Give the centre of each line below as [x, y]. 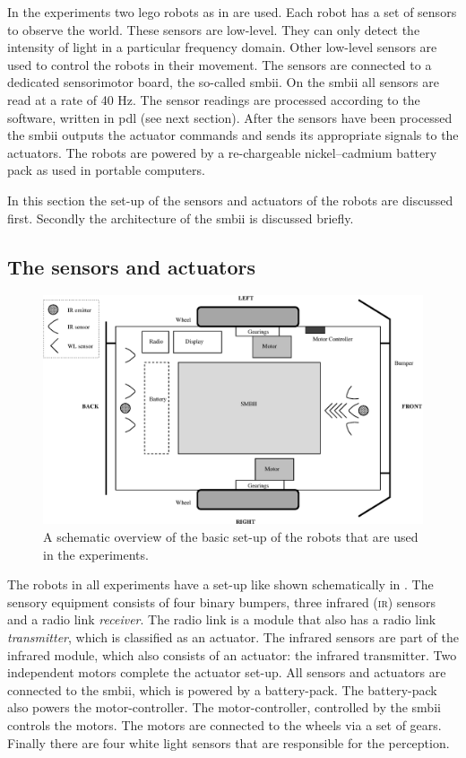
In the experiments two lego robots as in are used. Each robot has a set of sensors [232, 12]
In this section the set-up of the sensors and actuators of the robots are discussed [230, 200]
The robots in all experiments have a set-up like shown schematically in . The [220, 584]
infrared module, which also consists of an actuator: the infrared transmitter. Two [232, 654]
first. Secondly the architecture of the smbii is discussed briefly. [181, 218]
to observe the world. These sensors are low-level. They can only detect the [214, 29]
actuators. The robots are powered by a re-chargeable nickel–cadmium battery [222, 152]
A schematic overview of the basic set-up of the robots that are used [231, 536]
